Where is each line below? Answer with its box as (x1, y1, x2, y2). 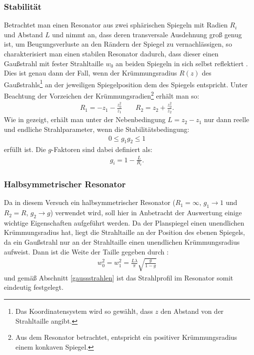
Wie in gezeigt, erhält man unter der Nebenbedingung (4, 114, 166, 125)
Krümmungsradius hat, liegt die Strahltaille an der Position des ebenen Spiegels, (4, 227, 245, 237)
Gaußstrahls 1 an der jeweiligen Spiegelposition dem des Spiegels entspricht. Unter (4, 77, 248, 89)
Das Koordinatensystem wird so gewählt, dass (15, 306, 153, 316)
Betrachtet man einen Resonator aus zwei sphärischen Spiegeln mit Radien (4, 20, 228, 30)
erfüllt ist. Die (4, 144, 46, 154)
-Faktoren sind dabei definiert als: (51, 144, 152, 154)
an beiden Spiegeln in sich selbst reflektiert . (115, 58, 248, 68)
